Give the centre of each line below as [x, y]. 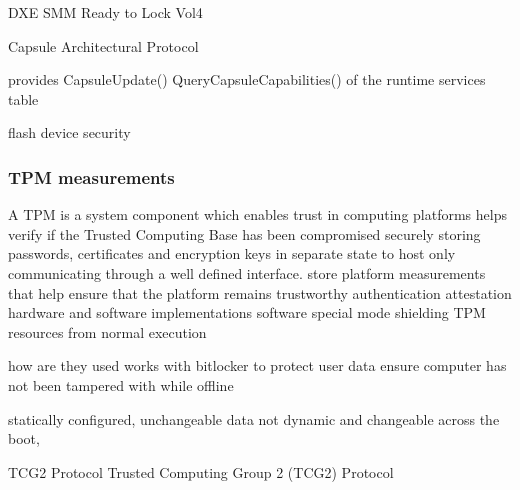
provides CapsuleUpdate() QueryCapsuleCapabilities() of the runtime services [247, 79]
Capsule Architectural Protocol [103, 45]
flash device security [69, 132]
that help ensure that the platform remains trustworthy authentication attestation [260, 292]
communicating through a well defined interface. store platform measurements [247, 272]
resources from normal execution [107, 331]
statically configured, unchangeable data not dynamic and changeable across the [254, 418]
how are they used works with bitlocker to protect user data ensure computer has [257, 365]
